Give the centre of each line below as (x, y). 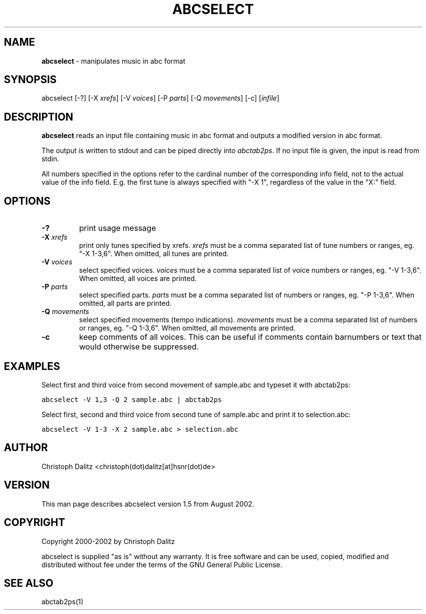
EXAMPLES (32, 366)
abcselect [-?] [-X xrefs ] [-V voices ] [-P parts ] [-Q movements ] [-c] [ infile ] (160, 98)
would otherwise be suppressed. (139, 347)
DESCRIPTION (39, 117)
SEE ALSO (29, 583)
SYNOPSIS (30, 80)
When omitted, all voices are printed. (138, 279)
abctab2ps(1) (62, 602)
